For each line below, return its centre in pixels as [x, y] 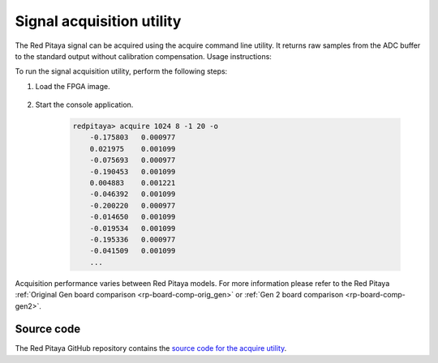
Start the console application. [84, 105]
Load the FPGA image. [73, 86]
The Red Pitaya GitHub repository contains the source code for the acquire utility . [151, 348]
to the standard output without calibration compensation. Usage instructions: [143, 56]
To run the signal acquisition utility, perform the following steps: [121, 71]
